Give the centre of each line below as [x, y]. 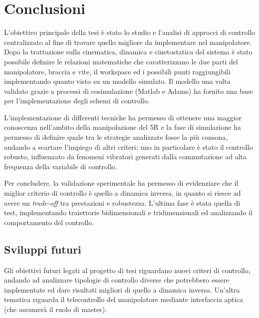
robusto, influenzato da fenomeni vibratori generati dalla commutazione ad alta [125, 157]
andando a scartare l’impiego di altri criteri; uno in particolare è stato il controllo [129, 147]
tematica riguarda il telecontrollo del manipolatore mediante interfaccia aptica [124, 299]
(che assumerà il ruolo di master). [56, 309]
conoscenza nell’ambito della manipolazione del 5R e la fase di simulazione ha [123, 127]
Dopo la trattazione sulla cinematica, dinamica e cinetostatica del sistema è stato [128, 52]
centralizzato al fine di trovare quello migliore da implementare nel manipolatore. [128, 42]
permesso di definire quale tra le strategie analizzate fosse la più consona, [116, 137]
